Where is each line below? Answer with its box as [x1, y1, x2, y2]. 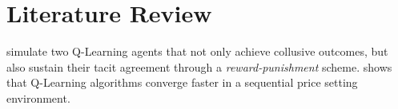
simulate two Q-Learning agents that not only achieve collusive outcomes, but [6, 43, 388, 60]
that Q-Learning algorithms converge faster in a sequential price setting [6, 74, 358, 91]
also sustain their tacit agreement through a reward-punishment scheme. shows [6, 58, 392, 75]
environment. [6, 89, 70, 106]
